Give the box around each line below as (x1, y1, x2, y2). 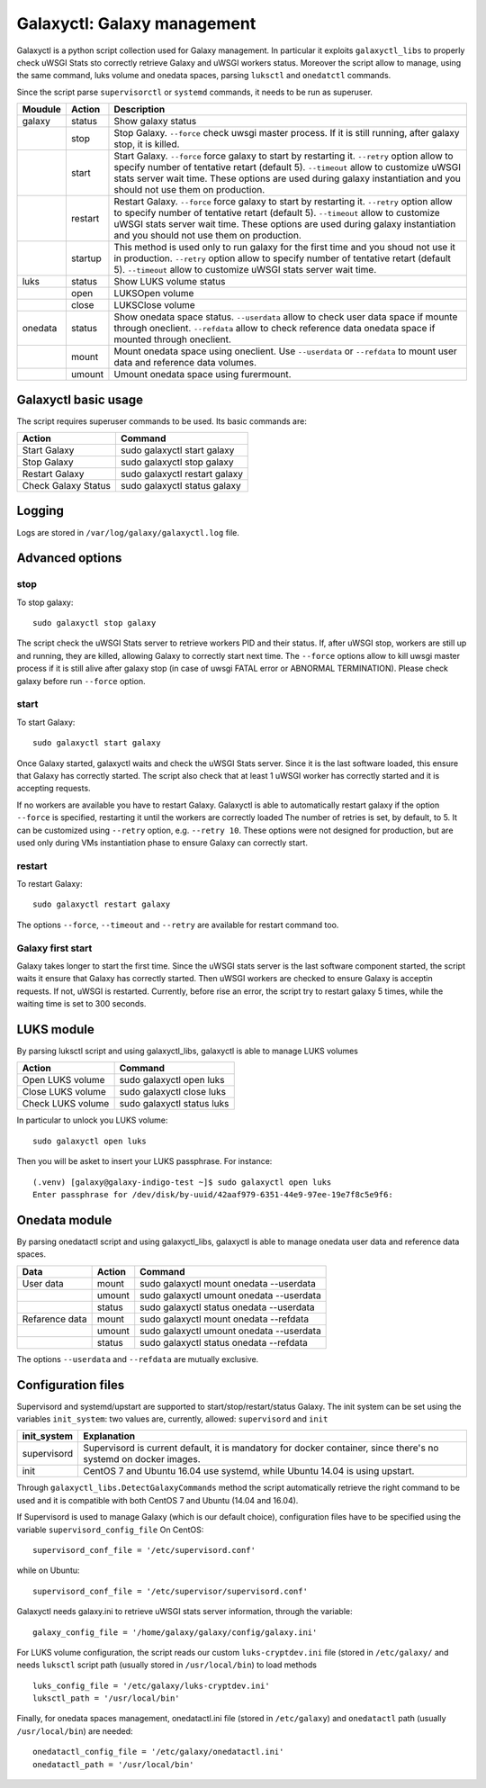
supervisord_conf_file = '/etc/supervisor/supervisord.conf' (32, 1585, 308, 1596)
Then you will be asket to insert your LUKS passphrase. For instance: (16, 1156, 273, 1167)
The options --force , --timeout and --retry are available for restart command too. (16, 919, 339, 930)
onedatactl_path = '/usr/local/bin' (32, 1759, 194, 1769)
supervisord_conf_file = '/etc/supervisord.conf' (32, 1545, 256, 1555)
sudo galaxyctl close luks (119, 1086, 227, 1098)
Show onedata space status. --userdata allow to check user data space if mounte (113, 311, 458, 323)
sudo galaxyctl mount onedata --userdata (139, 1277, 317, 1289)
